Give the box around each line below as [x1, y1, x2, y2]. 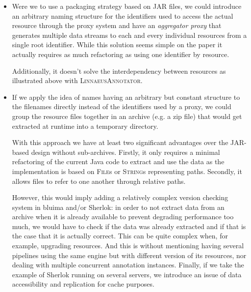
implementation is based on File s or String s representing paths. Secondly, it [12, 166, 242, 176]
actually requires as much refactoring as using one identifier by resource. [12, 49, 229, 59]
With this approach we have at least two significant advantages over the [12, 137, 228, 147]
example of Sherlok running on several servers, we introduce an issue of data [12, 269, 242, 279]
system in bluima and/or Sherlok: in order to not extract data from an [12, 202, 225, 212]
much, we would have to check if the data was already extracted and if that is [12, 221, 246, 231]
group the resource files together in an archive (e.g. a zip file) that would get [12, 111, 242, 121]
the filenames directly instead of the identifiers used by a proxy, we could [12, 101, 231, 112]
